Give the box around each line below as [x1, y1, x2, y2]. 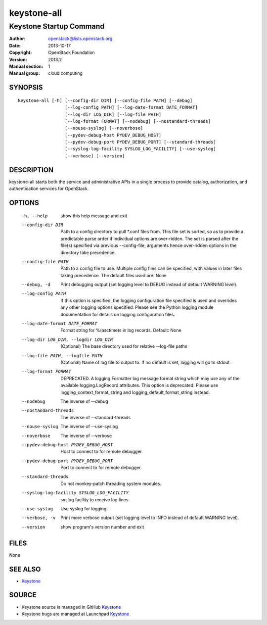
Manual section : [9, 63, 44, 69]
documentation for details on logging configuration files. [60, 311, 175, 317]
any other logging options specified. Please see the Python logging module [60, 304, 214, 310]
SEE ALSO [9, 565, 41, 574]
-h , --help [21, 213, 48, 219]
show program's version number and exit [60, 524, 144, 529]
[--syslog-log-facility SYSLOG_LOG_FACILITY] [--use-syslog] [64, 146, 216, 152]
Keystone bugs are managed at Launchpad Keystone [21, 611, 130, 617]
